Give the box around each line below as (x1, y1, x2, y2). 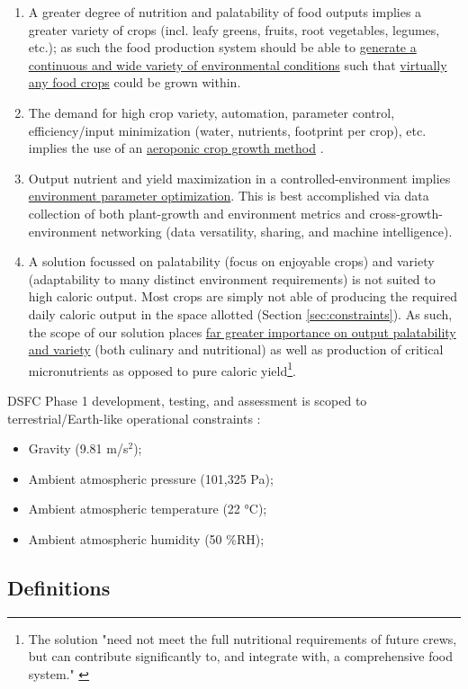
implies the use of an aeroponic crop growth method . (28, 139, 324, 157)
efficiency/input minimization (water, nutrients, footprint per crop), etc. (28, 121, 427, 139)
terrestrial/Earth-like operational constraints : (7, 408, 261, 427)
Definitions (7, 573, 111, 601)
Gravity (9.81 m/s (28, 439, 129, 458)
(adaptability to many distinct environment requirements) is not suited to (28, 269, 436, 288)
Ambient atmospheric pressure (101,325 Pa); (28, 469, 274, 488)
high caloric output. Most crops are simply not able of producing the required (28, 287, 457, 306)
